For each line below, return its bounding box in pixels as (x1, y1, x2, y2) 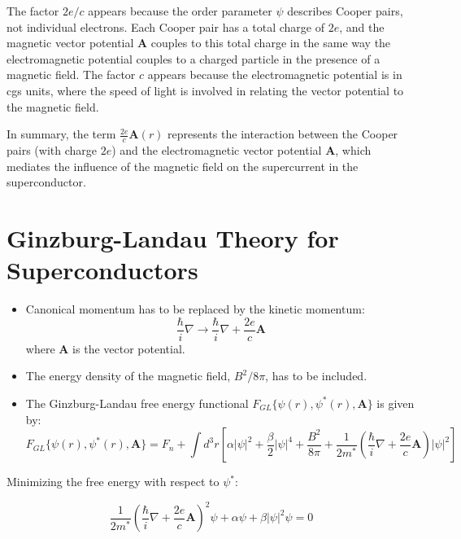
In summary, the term (7, 125, 116, 142)
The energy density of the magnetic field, (25, 367, 231, 384)
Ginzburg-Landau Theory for (7, 221, 339, 254)
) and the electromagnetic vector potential (111, 141, 322, 158)
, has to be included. (265, 367, 367, 384)
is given (376, 394, 415, 411)
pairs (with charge (7, 141, 97, 158)
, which (335, 141, 372, 158)
